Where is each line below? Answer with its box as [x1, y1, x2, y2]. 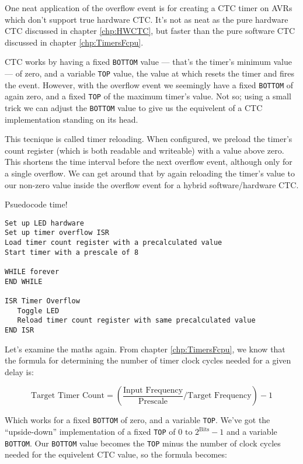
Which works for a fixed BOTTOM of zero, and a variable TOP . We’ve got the [5, 414, 270, 426]
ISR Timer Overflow [5, 297, 80, 306]
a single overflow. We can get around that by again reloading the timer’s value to [5, 167, 295, 179]
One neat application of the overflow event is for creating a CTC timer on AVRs [5, 2, 292, 13]
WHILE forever [5, 268, 60, 276]
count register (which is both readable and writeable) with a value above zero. [5, 144, 284, 156]
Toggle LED [17, 306, 60, 315]
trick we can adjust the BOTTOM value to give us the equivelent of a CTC [5, 102, 263, 113]
